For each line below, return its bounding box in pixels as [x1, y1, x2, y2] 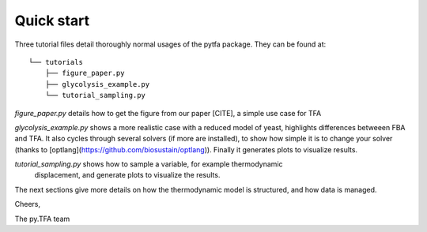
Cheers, [14, 200, 41, 209]
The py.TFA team [14, 214, 70, 223]
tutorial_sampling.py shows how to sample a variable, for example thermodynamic [14, 159, 284, 169]
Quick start [14, 12, 90, 29]
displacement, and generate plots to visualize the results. [34, 170, 221, 180]
